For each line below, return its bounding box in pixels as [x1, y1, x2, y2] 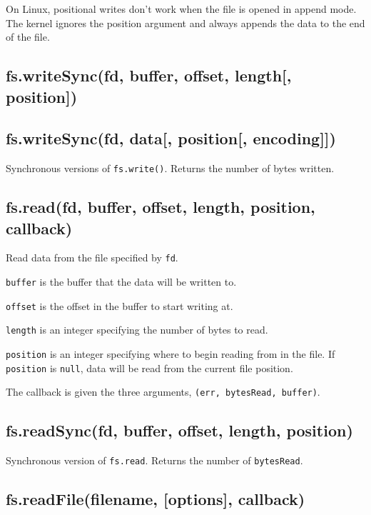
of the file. [6, 29, 50, 44]
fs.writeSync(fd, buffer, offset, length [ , [6, 64, 292, 86]
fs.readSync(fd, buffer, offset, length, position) [6, 419, 353, 441]
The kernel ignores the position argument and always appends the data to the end [6, 15, 365, 30]
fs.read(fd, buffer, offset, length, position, [6, 196, 315, 218]
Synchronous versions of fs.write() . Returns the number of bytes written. [6, 161, 335, 176]
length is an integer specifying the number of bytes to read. [6, 322, 268, 337]
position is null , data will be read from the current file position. [6, 360, 293, 375]
